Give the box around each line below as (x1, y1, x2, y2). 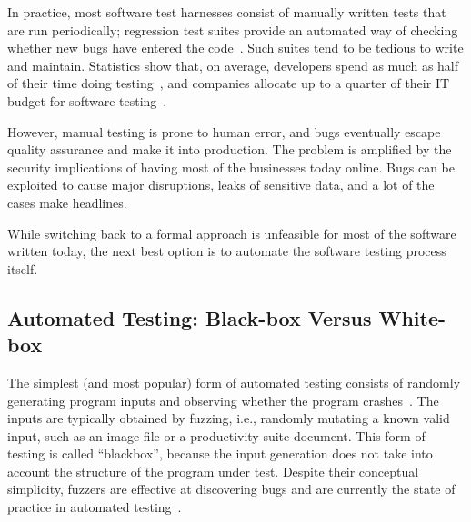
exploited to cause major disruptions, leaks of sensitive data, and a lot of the (7, 175, 435, 194)
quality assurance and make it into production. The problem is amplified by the (7, 140, 452, 159)
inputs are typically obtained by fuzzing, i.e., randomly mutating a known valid (7, 409, 450, 428)
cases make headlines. (7, 192, 127, 212)
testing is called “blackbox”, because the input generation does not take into (7, 444, 433, 463)
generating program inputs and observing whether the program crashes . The (7, 390, 439, 409)
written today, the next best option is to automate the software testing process (7, 241, 446, 261)
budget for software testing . (7, 91, 167, 110)
